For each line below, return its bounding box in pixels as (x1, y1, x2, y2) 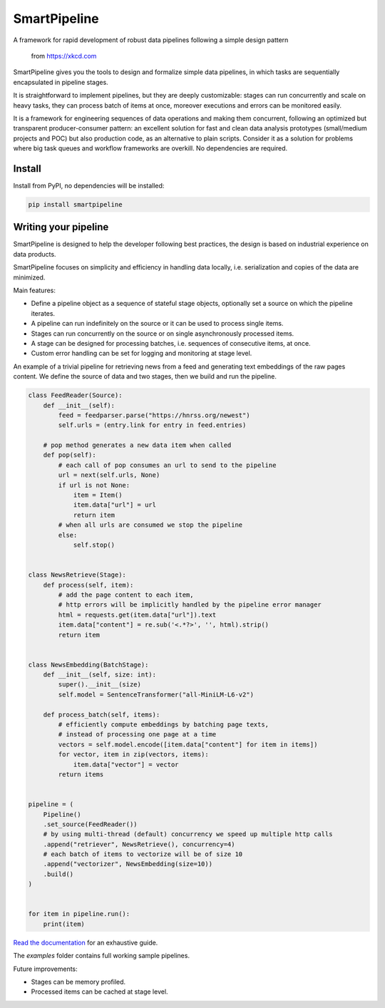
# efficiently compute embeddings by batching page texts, (58, 721, 269, 729)
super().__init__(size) (58, 681, 142, 689)
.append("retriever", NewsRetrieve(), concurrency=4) (43, 840, 235, 848)
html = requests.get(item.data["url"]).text (58, 610, 217, 619)
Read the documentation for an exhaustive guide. (13, 938, 158, 947)
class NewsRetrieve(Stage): (28, 571, 126, 579)
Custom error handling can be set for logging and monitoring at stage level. (31, 349, 252, 358)
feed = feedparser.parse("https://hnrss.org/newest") (58, 411, 250, 419)
